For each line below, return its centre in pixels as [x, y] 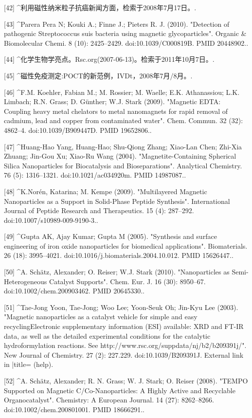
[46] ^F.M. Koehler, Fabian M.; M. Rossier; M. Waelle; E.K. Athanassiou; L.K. [122, 92]
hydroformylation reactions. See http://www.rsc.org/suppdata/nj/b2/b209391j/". [125, 345]
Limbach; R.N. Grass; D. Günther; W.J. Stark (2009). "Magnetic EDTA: [112, 101]
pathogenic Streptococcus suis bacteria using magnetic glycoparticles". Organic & [125, 33]
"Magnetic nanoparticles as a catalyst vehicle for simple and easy [101, 317]
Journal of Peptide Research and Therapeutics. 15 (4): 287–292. [99, 210]
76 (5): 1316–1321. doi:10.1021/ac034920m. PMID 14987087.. [95, 175]
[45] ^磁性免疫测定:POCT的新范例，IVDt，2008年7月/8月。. [98, 75]
